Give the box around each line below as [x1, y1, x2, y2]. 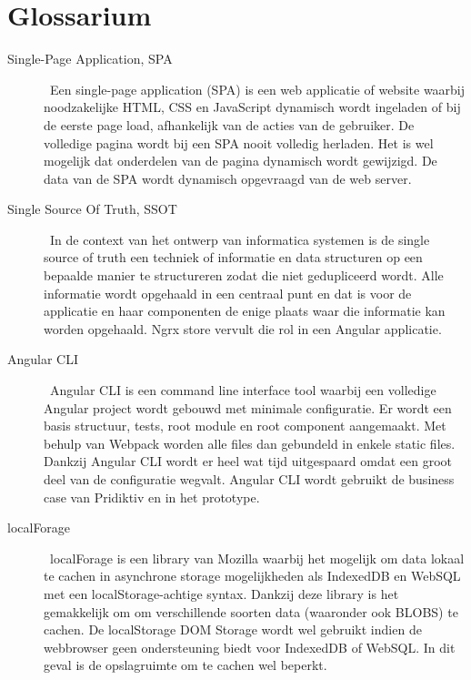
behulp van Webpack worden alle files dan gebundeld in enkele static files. [44, 433, 456, 452]
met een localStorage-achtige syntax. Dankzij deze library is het [44, 584, 399, 603]
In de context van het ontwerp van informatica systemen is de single [49, 229, 430, 249]
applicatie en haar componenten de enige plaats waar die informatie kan [44, 301, 446, 320]
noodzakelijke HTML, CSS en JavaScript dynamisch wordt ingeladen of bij [44, 97, 461, 117]
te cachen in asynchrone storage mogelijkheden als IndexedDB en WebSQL [44, 566, 461, 585]
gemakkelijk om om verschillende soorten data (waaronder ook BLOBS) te [44, 602, 458, 621]
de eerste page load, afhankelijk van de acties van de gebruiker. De [44, 115, 415, 134]
